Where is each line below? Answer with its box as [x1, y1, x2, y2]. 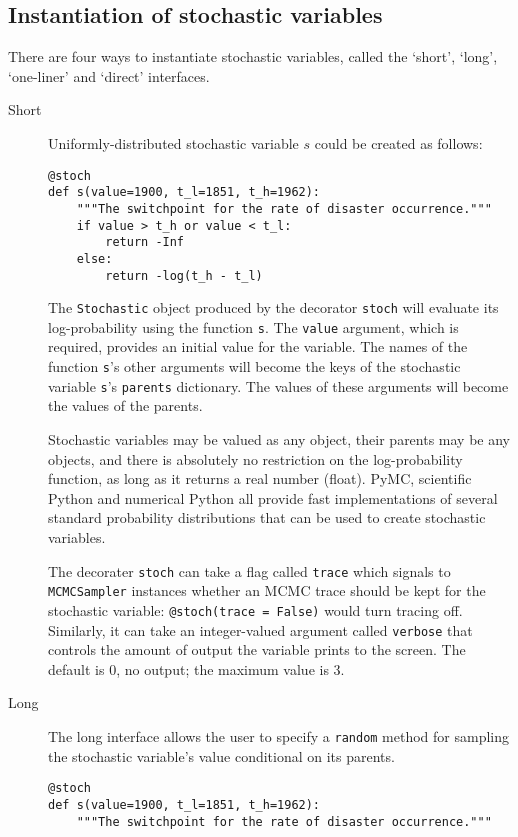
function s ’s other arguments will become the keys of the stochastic [48, 356, 461, 377]
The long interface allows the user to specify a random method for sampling [48, 725, 510, 746]
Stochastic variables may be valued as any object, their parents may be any [48, 428, 511, 449]
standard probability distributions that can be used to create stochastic [48, 507, 486, 528]
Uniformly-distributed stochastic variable [48, 132, 299, 153]
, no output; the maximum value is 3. [116, 658, 345, 679]
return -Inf [105, 235, 185, 250]
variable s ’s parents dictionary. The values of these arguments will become [48, 375, 509, 396]
